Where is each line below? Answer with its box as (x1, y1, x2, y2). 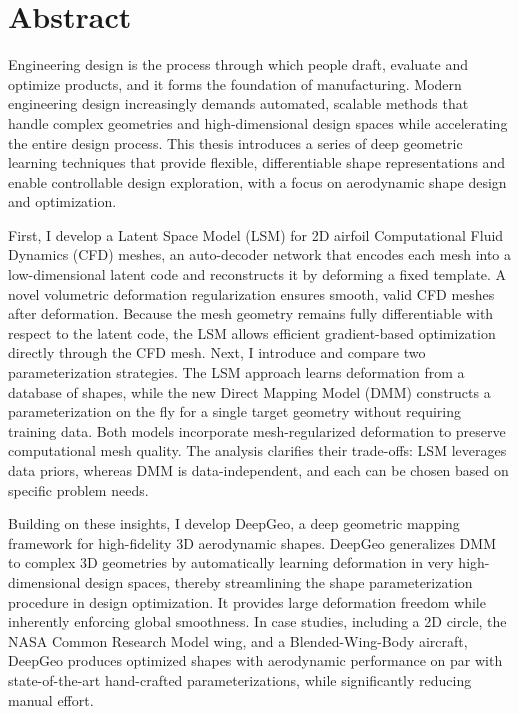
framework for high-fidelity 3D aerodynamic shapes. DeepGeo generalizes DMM (8, 532, 496, 553)
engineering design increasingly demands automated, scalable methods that (8, 93, 469, 114)
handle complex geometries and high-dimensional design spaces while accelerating (8, 112, 508, 133)
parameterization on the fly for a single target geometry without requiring (8, 401, 462, 422)
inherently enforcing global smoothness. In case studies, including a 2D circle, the (8, 611, 507, 632)
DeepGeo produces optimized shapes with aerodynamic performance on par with (8, 650, 503, 671)
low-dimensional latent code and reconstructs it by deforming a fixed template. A (8, 264, 507, 285)
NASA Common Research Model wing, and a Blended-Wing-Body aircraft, (8, 630, 468, 651)
